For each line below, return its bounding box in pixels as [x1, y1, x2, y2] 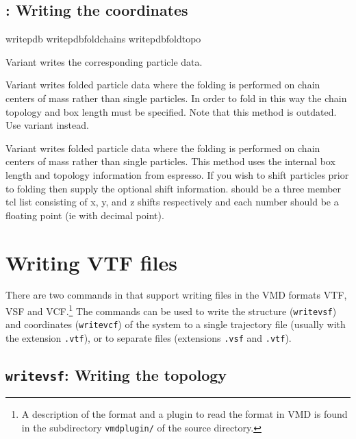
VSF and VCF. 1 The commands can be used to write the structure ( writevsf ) [5, 302, 337, 318]
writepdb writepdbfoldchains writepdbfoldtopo [5, 32, 201, 46]
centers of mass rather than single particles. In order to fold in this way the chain [5, 90, 347, 105]
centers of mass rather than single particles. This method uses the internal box [5, 154, 335, 168]
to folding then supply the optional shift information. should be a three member [5, 181, 342, 195]
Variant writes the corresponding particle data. [5, 54, 203, 68]
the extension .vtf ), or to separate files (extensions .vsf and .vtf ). [5, 331, 292, 345]
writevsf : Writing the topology [5, 364, 227, 386]
